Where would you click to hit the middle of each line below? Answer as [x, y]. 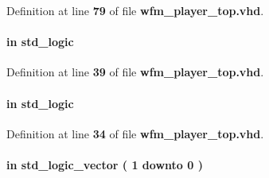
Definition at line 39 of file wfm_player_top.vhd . [135, 72]
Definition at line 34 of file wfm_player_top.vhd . [135, 133]
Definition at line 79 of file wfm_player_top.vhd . [135, 10]
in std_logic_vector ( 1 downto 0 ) [105, 164]
